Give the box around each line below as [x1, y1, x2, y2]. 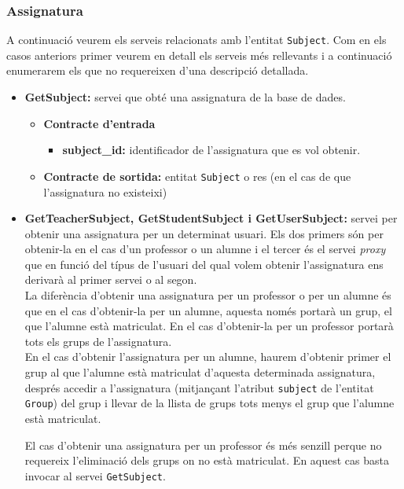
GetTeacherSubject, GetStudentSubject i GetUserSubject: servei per [24, 210, 398, 226]
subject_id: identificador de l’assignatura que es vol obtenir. [62, 142, 361, 158]
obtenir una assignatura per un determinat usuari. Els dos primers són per [24, 225, 384, 241]
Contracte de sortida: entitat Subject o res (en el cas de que [43, 167, 351, 184]
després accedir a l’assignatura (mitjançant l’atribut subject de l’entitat [24, 379, 374, 395]
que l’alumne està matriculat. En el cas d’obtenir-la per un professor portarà [24, 318, 394, 334]
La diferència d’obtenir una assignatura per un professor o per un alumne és [24, 287, 391, 303]
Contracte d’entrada [43, 115, 156, 131]
